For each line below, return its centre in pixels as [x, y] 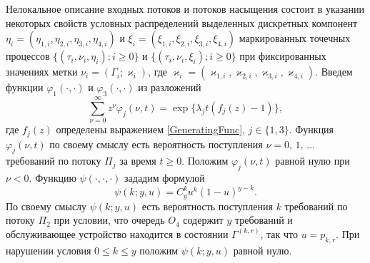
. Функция [311, 129]
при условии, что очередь [109, 220]
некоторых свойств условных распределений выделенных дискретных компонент [182, 22]
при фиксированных [283, 56]
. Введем [334, 72]
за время [138, 161]
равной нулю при [312, 161]
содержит [203, 220]
